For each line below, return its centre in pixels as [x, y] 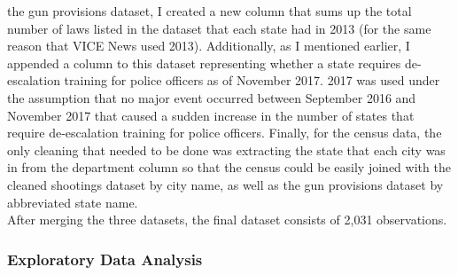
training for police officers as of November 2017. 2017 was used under [252, 80]
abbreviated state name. [73, 202]
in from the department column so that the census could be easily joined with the [229, 167]
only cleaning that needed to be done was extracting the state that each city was [226, 149]
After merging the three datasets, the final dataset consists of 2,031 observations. [227, 220]
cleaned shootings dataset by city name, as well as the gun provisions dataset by [225, 184]
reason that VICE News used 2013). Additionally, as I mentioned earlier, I [209, 46]
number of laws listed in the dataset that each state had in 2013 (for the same [219, 28]
